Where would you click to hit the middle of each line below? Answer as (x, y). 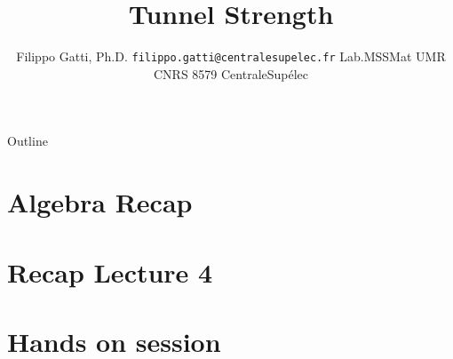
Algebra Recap (100, 202)
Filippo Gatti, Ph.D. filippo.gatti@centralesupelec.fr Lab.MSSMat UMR (231, 56)
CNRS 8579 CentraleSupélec (231, 73)
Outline (28, 141)
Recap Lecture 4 (110, 271)
